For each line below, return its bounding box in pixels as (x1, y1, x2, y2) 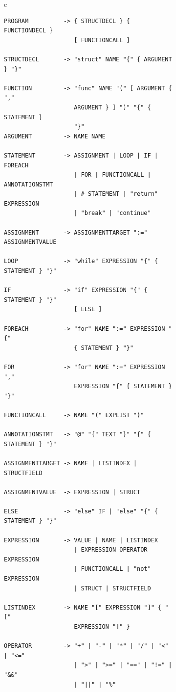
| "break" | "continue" (74, 210, 151, 217)
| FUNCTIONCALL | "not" (74, 565, 151, 573)
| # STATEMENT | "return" (74, 190, 158, 198)
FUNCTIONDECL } (4, 27, 53, 34)
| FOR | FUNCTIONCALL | (74, 171, 151, 179)
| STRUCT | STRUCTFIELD (74, 585, 151, 592)
